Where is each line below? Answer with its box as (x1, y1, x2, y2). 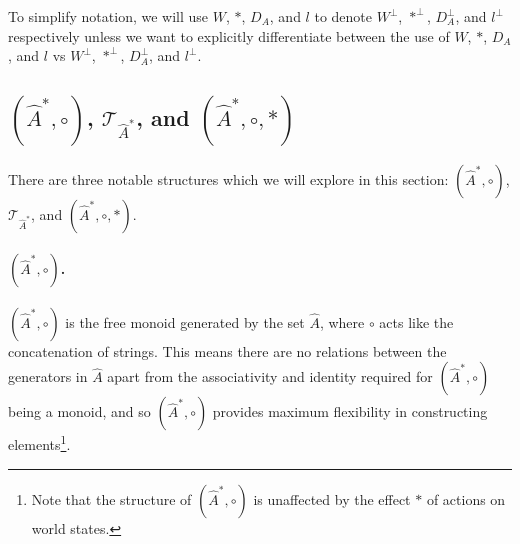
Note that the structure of (31, 488, 192, 509)
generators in (8, 366, 88, 387)
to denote (314, 6, 372, 26)
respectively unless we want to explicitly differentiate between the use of (8, 25, 450, 46)
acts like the (379, 311, 454, 332)
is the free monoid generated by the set (65, 311, 305, 332)
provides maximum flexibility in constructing (212, 401, 488, 422)
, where (319, 311, 365, 332)
